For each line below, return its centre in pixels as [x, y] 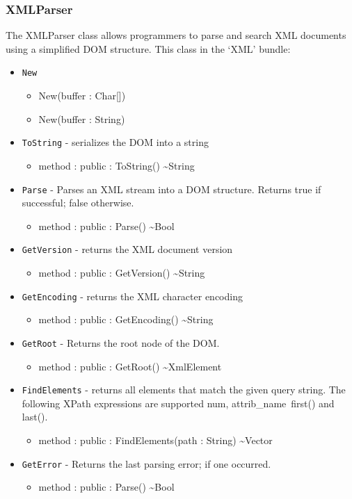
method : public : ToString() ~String [117, 165]
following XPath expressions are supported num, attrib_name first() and [178, 403]
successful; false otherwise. [78, 203]
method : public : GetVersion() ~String [122, 272]
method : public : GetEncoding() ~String [126, 319]
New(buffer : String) [82, 118]
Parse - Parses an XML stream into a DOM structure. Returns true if [171, 189]
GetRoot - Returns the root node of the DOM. [121, 342]
